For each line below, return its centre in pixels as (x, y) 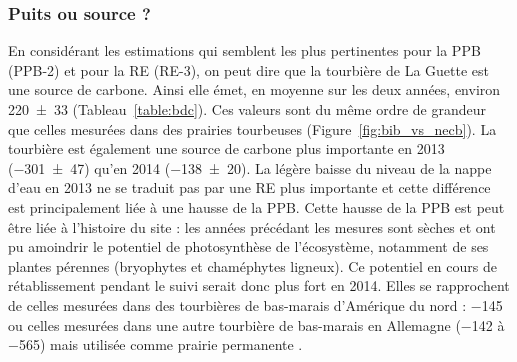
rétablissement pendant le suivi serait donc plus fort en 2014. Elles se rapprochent (259, 285)
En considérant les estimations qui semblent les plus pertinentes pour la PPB (244, 50)
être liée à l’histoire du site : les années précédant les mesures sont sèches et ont (252, 226)
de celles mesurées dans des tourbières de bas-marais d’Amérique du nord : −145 (255, 304)
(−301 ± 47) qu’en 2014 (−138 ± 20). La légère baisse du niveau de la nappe (250, 167)
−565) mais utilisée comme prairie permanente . (155, 344)
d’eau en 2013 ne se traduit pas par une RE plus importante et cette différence (249, 187)
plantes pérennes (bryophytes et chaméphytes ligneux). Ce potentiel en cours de (252, 265)
